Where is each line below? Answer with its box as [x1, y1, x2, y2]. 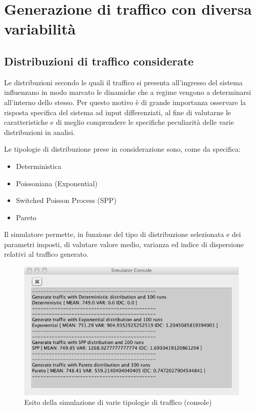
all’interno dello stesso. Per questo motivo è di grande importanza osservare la [4, 96, 246, 107]
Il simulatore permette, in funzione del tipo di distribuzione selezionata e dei [4, 229, 241, 239]
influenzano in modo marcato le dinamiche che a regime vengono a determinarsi [4, 87, 251, 97]
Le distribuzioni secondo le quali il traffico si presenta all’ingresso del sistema [4, 77, 243, 87]
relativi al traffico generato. [4, 249, 89, 259]
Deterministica [16, 160, 62, 171]
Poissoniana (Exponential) [16, 178, 98, 188]
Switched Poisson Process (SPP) [16, 195, 117, 205]
